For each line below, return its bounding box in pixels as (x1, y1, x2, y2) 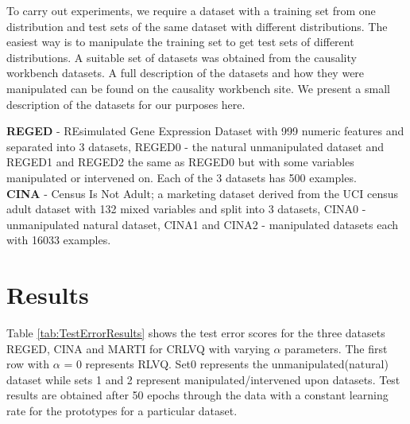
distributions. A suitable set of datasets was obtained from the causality (6, 49, 357, 65)
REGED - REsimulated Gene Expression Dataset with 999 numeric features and (6, 123, 404, 139)
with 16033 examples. (6, 231, 111, 248)
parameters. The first (284, 340, 388, 356)
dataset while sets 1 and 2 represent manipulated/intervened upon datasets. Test (6, 371, 400, 387)
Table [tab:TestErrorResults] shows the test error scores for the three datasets (6, 325, 385, 341)
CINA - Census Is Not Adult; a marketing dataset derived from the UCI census (6, 185, 398, 201)
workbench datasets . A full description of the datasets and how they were (6, 64, 365, 81)
